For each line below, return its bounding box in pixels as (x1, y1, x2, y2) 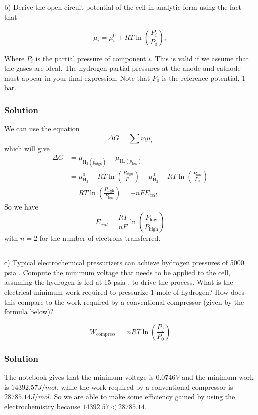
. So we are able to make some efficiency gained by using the (49, 391, 235, 402)
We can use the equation (4, 123, 80, 134)
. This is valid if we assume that (150, 53, 249, 63)
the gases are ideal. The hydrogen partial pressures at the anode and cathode (4, 63, 241, 73)
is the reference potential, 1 (162, 72, 246, 83)
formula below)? (4, 306, 54, 317)
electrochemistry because (4, 401, 80, 411)
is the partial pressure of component (35, 53, 146, 63)
